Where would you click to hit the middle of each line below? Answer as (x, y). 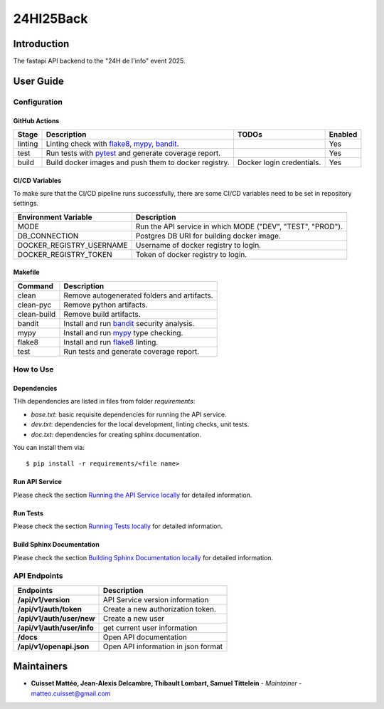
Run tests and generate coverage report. (132, 351)
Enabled (343, 135)
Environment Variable (55, 217)
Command (35, 286)
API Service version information (156, 599)
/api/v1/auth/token (49, 609)
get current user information (150, 628)
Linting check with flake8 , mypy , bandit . (112, 144)
